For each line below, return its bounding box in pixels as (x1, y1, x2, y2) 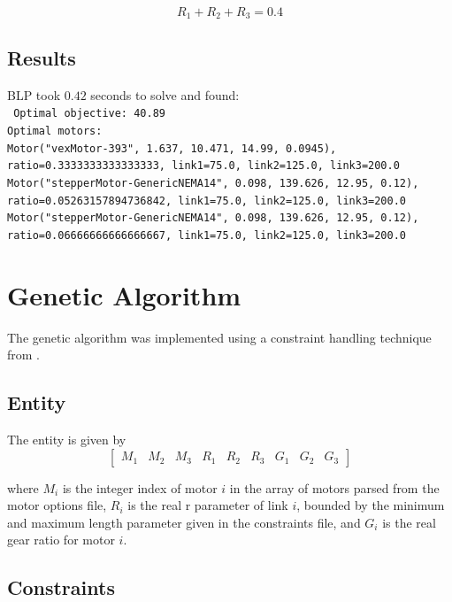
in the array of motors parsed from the (229, 478, 440, 497)
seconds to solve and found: (90, 85, 240, 104)
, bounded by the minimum (296, 496, 445, 514)
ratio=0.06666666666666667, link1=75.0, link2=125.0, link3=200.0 (7, 228, 407, 242)
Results (7, 43, 76, 71)
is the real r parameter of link (127, 496, 288, 514)
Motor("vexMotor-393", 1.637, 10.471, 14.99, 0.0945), (7, 142, 337, 155)
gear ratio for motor (7, 530, 115, 549)
